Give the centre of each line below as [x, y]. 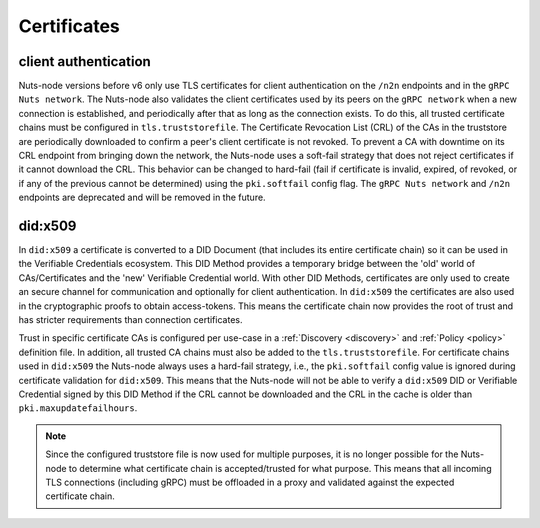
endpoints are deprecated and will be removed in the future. [142, 197]
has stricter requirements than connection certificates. [130, 320]
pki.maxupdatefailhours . [78, 408]
